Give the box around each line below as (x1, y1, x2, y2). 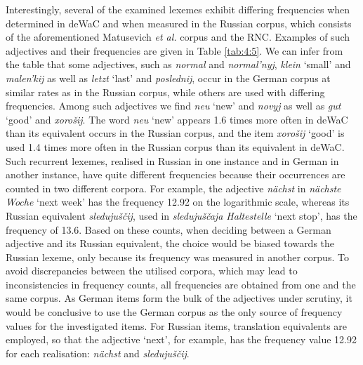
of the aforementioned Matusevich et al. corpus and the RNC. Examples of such (6, 29, 350, 44)
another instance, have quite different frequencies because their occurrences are (6, 167, 345, 182)
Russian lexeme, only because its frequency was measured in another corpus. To (6, 249, 349, 264)
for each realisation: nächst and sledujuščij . (6, 345, 190, 360)
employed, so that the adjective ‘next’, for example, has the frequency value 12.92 (6, 332, 357, 347)
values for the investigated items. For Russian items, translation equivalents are (6, 318, 348, 333)
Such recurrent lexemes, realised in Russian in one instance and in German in (6, 153, 339, 168)
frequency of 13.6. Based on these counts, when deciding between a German (6, 222, 331, 237)
